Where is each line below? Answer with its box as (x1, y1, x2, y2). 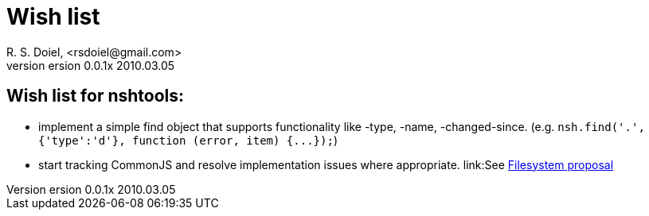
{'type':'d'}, (38, 133, 126, 147)
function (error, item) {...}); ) (132, 133, 338, 147)
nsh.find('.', (557, 120, 645, 133)
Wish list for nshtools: (6, 86, 185, 106)
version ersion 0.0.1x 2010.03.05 (6, 58, 175, 72)
